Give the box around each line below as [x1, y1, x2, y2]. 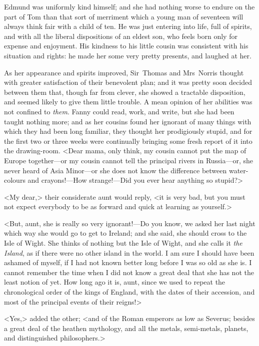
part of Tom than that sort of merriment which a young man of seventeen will [4, 11, 243, 21]
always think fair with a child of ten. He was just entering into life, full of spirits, [4, 21, 252, 31]
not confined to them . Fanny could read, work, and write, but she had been [4, 106, 234, 116]
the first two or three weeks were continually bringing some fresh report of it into [4, 135, 252, 146]
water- [228, 165, 248, 175]
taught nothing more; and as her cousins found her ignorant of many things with [4, 116, 251, 126]
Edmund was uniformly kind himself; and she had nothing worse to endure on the [4, 1, 255, 11]
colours [4, 175, 25, 185]
